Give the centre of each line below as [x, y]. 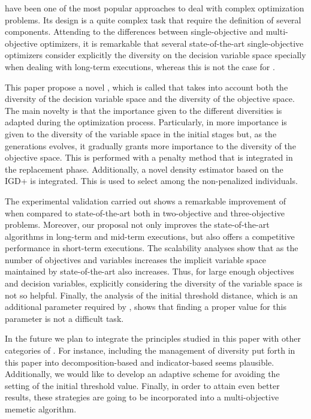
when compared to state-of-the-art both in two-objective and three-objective [145, 212]
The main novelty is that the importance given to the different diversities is [144, 110]
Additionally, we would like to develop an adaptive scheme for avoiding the [142, 374]
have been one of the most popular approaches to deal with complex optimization [155, 8]
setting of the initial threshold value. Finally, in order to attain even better [142, 385]
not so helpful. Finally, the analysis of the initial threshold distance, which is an [151, 295]
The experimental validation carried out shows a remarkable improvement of [145, 201]
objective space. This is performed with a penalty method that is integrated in [149, 157]
